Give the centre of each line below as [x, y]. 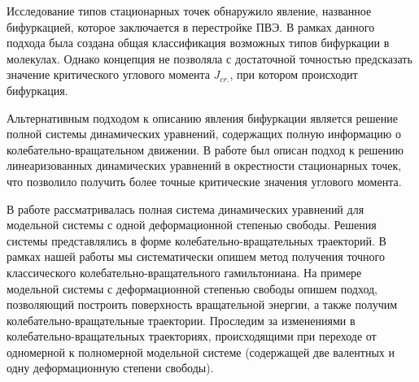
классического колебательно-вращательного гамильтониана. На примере [184, 272]
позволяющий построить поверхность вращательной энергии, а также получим [202, 304]
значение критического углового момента [108, 74]
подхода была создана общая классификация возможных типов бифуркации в [198, 43]
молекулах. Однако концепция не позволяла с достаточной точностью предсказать [209, 58]
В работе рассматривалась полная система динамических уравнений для [185, 208]
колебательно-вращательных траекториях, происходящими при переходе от [192, 336]
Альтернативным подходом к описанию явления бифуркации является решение [203, 117]
